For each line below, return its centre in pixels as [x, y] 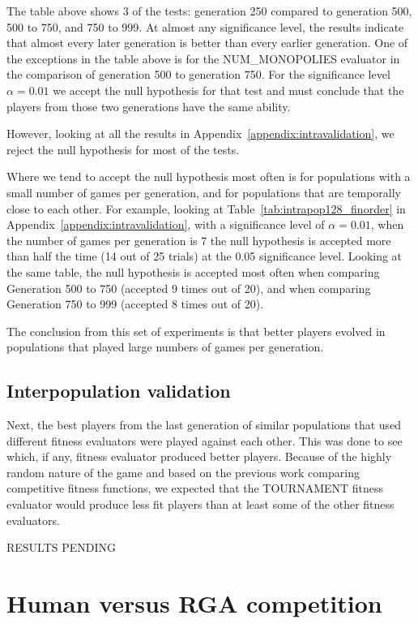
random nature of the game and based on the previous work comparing [183, 472]
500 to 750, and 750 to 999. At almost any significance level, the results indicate [205, 26]
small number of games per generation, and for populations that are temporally [204, 192]
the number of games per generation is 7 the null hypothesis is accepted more [199, 240]
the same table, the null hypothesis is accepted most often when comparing [193, 271]
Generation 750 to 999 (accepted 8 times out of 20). [135, 304]
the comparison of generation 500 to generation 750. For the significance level [198, 74]
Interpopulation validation [119, 391]
